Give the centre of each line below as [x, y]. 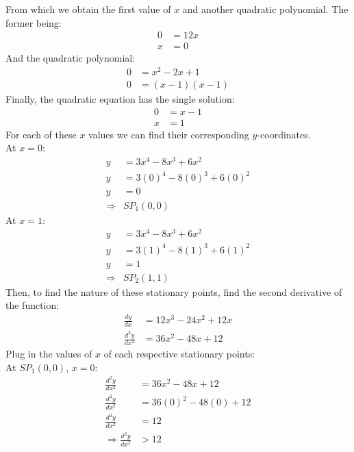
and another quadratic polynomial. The [265, 9]
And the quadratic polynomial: [71, 58]
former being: [34, 22]
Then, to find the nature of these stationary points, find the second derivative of [174, 291]
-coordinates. [284, 134]
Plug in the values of [49, 354]
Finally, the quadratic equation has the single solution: [120, 98]
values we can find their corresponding [169, 134]
